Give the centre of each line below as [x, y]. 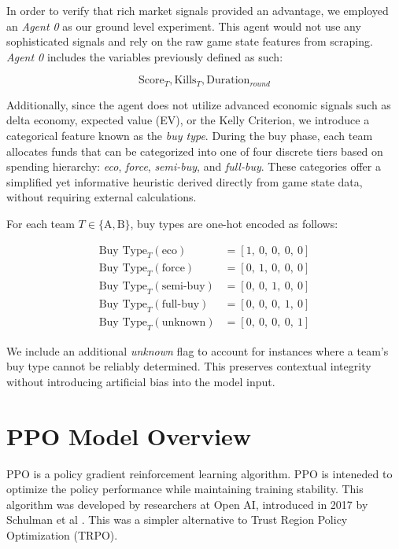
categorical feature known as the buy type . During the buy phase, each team [190, 136]
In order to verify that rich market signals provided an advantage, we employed [198, 10]
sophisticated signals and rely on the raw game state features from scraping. [190, 41]
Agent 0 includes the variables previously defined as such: [145, 56]
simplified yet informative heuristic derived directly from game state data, [185, 181]
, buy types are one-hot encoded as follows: [234, 223]
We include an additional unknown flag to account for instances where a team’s [198, 350]
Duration [228, 81]
